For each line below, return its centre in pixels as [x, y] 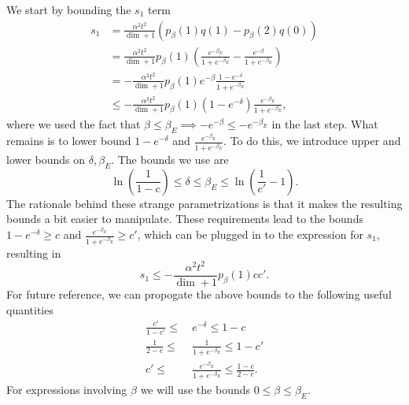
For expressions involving [67, 390]
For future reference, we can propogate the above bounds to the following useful [199, 294]
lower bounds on [46, 159]
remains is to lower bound [69, 141]
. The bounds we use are [170, 159]
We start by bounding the [69, 9]
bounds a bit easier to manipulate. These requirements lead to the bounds [185, 219]
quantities [30, 309]
